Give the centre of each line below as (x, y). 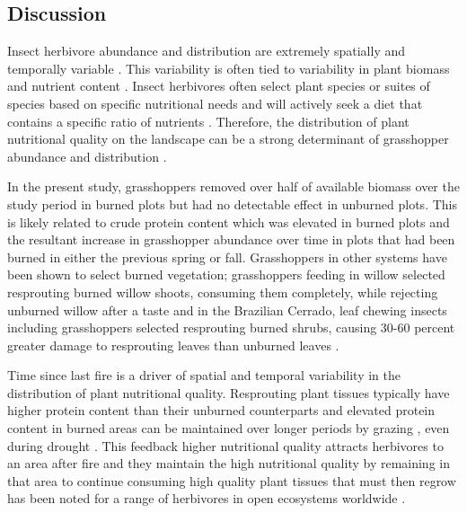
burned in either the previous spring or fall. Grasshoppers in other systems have (227, 256)
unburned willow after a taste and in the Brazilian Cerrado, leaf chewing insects (227, 310)
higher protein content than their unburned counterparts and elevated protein (221, 410)
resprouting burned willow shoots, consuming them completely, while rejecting (223, 292)
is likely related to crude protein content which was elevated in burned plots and (229, 221)
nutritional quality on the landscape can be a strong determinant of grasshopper (228, 139)
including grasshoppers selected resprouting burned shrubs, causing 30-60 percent (231, 327)
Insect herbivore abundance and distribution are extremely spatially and (207, 51)
